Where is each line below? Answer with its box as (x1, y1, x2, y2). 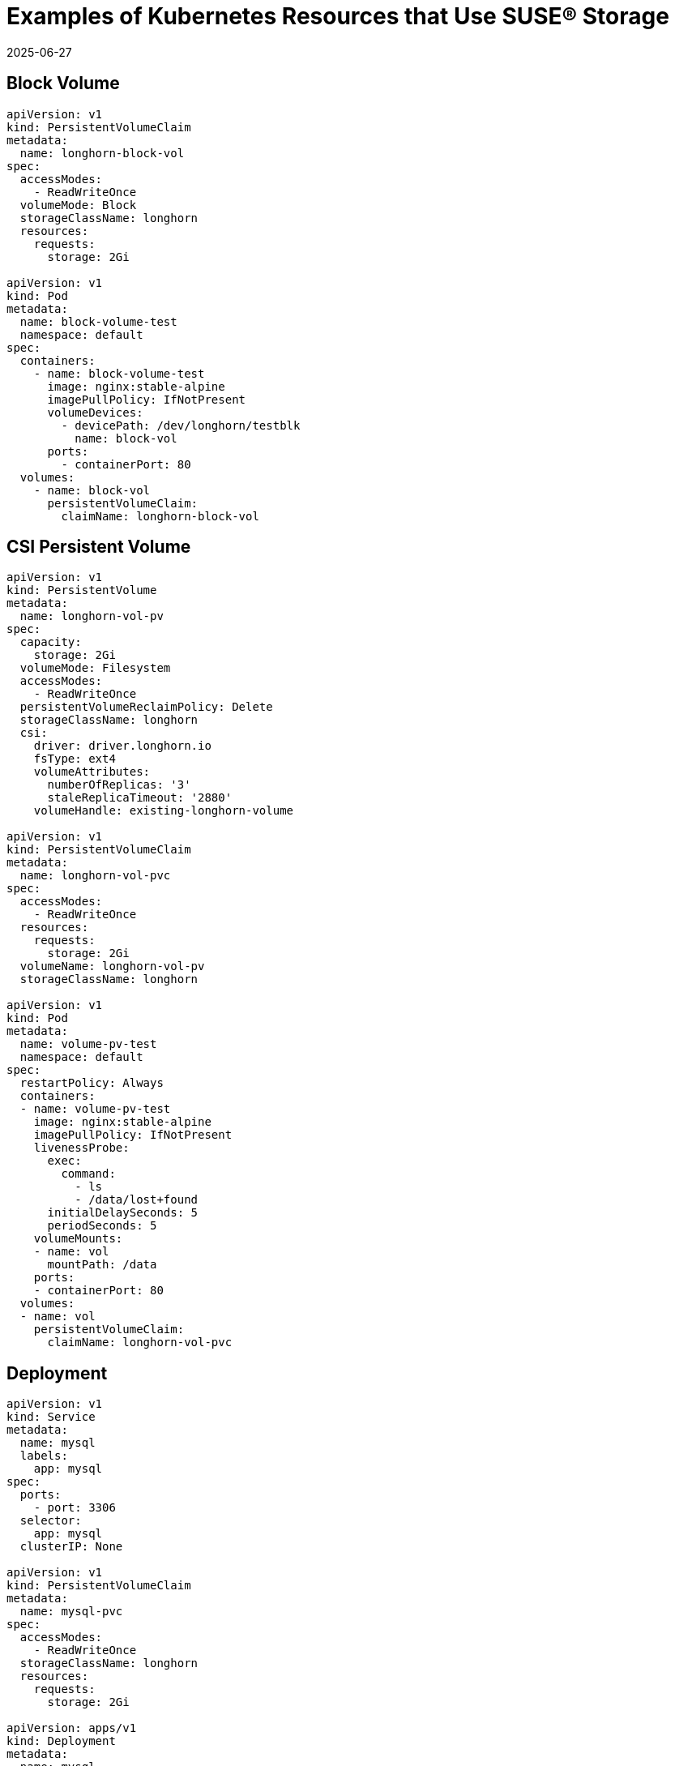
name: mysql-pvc (19, 1605, 123, 1618)
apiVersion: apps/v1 (6, 1721, 137, 1735)
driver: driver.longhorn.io (33, 739, 211, 753)
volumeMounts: (33, 1232, 123, 1246)
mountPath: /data (47, 1258, 157, 1272)
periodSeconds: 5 (47, 1219, 157, 1233)
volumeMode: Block (19, 198, 137, 212)
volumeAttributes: (33, 765, 151, 779)
